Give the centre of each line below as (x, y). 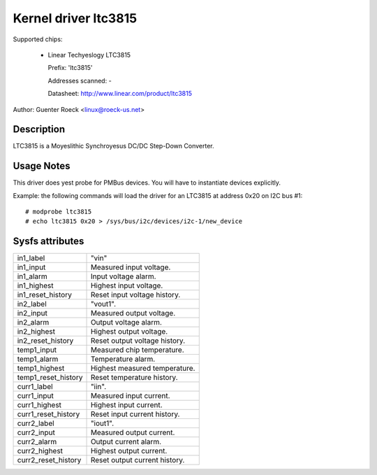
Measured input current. (130, 396)
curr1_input (35, 396)
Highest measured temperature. (143, 369)
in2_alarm (33, 322)
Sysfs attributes (49, 241)
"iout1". (102, 423)
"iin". (98, 387)
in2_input (32, 313)
